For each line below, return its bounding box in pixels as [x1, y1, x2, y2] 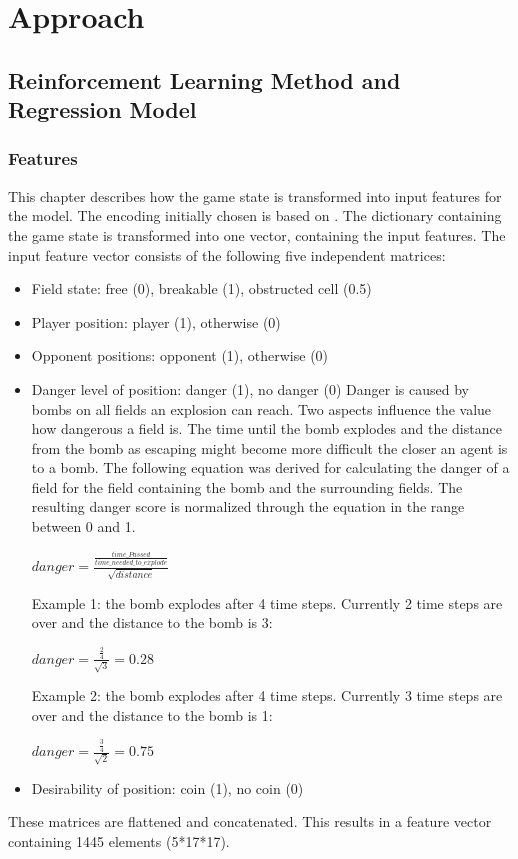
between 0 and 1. [31, 516, 136, 537]
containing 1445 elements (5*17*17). [8, 830, 230, 851]
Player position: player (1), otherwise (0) [31, 311, 281, 332]
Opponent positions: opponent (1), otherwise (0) [31, 345, 329, 366]
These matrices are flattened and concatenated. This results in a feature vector [8, 811, 492, 832]
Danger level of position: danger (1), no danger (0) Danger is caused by [31, 378, 469, 399]
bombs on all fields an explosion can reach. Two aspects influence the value [31, 398, 492, 419]
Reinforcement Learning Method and [8, 64, 401, 95]
